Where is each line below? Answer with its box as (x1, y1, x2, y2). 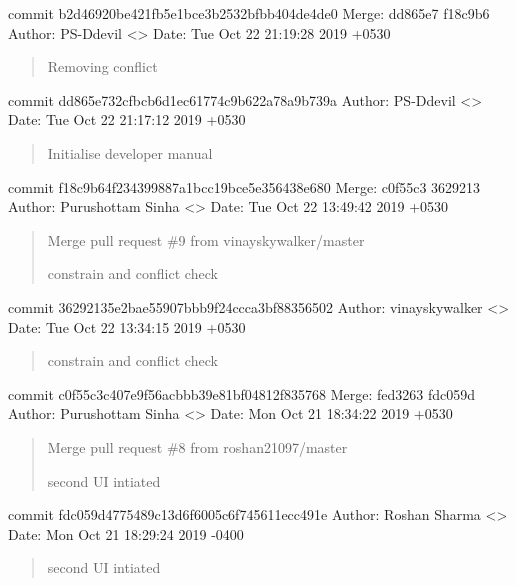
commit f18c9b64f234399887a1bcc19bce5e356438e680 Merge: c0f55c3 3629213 (8, 176, 481, 197)
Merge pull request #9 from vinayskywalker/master (47, 229, 365, 250)
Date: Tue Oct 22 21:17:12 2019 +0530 (8, 109, 246, 130)
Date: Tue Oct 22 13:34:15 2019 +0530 (8, 316, 246, 337)
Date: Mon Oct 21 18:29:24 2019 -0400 (8, 523, 244, 544)
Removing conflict (47, 56, 158, 77)
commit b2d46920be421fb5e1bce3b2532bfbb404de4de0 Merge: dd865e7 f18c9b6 (8, 3, 490, 23)
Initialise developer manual (47, 142, 213, 163)
